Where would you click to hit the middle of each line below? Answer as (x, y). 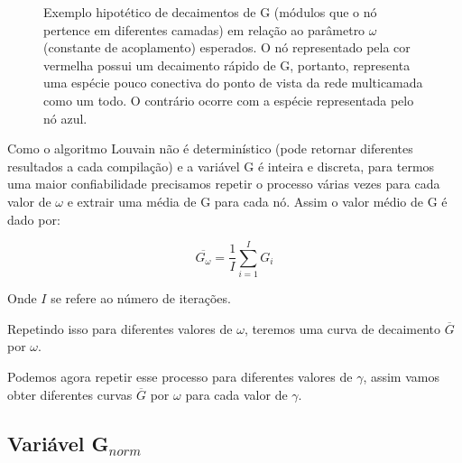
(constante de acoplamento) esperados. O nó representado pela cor (227, 47)
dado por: (34, 219)
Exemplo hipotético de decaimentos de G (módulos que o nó (210, 12)
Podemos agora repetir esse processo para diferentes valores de (180, 377)
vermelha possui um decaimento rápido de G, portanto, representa (227, 65)
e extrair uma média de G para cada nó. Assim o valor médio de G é (257, 201)
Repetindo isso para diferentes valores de (120, 328)
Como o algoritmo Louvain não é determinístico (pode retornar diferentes (210, 148)
